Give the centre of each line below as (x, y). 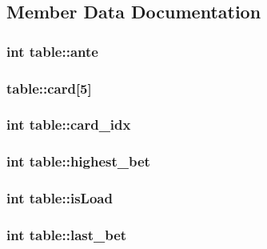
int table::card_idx (69, 124)
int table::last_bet (67, 234)
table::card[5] (49, 88)
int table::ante (52, 51)
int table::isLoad (60, 198)
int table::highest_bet (78, 161)
